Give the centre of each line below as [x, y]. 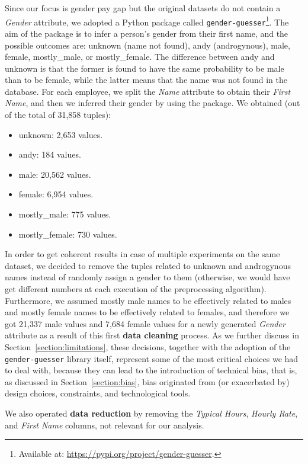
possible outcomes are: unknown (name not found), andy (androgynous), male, [147, 45]
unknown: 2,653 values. [61, 134]
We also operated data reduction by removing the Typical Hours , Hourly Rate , [151, 413]
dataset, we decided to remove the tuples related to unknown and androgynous [148, 265]
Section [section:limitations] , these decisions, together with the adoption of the [148, 346]
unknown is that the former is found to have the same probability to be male [145, 68]
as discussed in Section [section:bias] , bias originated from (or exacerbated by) [147, 381]
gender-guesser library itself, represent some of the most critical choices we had [152, 358]
